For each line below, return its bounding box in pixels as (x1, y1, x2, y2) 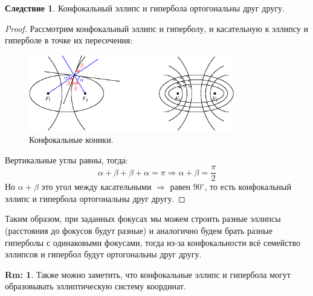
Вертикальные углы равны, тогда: (5, 153, 128, 166)
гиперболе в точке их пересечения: (5, 34, 133, 46)
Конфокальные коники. (29, 133, 114, 145)
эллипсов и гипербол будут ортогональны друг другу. (5, 248, 202, 260)
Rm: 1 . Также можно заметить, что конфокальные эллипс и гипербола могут (5, 268, 291, 280)
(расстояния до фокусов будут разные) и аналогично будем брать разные (5, 224, 273, 237)
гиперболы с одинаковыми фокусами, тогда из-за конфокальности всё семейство (5, 236, 301, 248)
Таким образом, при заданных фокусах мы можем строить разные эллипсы (5, 212, 281, 225)
